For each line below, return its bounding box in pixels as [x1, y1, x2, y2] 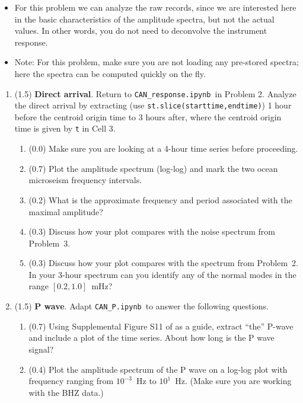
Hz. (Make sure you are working [175, 375, 292, 387]
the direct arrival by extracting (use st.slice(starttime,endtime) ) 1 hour [14, 99, 292, 111]
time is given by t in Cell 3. [14, 122, 116, 135]
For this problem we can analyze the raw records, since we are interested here [14, 1, 296, 13]
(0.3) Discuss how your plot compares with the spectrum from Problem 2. [28, 257, 298, 269]
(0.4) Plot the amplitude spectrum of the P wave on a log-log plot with [28, 363, 288, 375]
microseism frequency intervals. [28, 174, 142, 186]
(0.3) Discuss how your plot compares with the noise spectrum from [28, 225, 275, 238]
